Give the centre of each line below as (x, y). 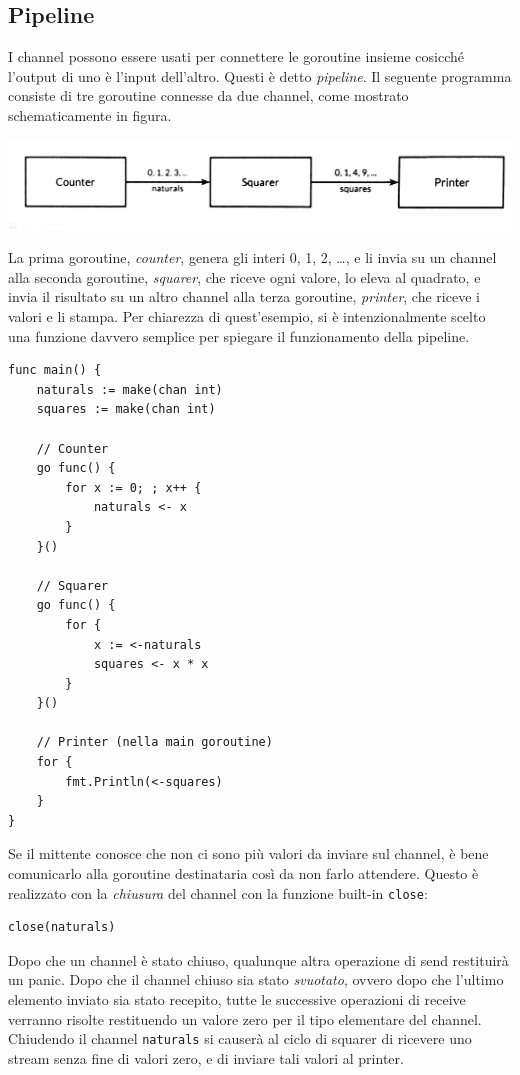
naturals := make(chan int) (129, 389)
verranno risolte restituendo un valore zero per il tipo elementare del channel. (245, 1018)
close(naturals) (62, 927)
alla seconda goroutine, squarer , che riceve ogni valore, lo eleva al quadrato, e (244, 276)
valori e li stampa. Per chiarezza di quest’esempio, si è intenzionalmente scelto (247, 316)
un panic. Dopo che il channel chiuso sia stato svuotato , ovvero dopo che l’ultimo (256, 979)
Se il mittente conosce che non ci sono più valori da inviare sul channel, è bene (248, 853)
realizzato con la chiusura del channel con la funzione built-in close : (218, 892)
